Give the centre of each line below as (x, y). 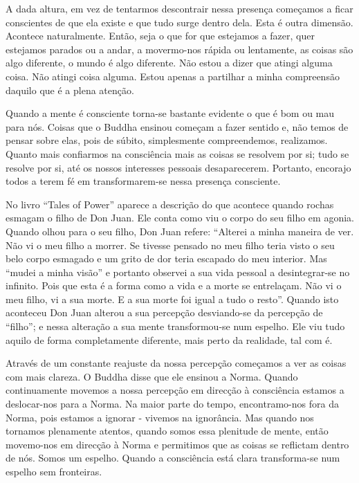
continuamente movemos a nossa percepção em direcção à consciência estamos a (175, 390)
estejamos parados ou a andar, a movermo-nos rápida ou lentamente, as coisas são (179, 49)
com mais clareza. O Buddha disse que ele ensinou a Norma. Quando (152, 376)
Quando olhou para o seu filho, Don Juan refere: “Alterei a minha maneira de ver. (180, 231)
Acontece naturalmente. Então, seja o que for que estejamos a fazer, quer (160, 36)
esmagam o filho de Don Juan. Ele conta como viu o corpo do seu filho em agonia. (180, 218)
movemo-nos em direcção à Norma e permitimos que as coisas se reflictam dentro (177, 444)
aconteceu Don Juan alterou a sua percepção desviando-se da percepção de (164, 312)
